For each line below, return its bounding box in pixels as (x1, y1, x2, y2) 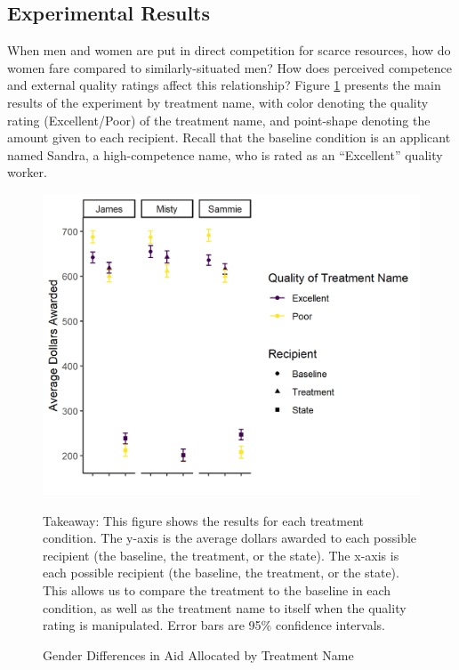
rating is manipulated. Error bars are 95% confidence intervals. (43, 616, 385, 634)
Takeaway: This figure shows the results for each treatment (43, 511, 364, 529)
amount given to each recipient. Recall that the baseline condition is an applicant (7, 128, 451, 147)
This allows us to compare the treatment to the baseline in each (43, 581, 391, 600)
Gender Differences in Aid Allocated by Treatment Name (43, 645, 354, 664)
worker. (7, 163, 47, 182)
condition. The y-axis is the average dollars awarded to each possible (43, 529, 417, 547)
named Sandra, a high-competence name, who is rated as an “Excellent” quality (7, 145, 443, 164)
